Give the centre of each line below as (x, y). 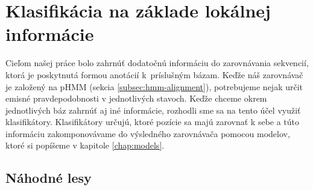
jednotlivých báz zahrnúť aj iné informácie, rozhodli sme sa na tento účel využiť (153, 110)
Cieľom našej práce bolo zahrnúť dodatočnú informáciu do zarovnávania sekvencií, (157, 63)
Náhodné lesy (49, 178)
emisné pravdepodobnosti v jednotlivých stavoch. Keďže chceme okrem (136, 98)
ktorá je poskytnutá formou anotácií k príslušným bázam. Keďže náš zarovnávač (154, 74)
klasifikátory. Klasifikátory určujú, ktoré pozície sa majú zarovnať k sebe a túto (153, 122)
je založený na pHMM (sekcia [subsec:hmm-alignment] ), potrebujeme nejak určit (154, 86)
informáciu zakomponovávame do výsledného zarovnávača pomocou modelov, (148, 133)
